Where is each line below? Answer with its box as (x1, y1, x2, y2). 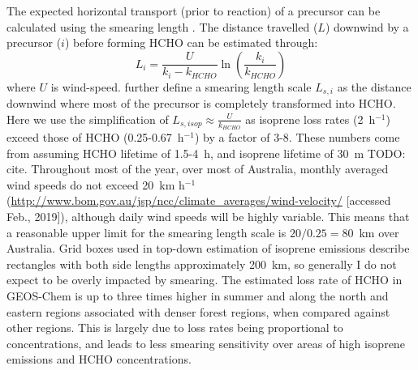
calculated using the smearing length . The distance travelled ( (6, 18, 318, 35)
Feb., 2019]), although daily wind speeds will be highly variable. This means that (6, 208, 410, 225)
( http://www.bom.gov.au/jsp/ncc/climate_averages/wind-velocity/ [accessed (6, 192, 391, 209)
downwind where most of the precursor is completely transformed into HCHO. (6, 95, 396, 112)
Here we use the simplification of (6, 110, 169, 127)
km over (359, 223, 399, 240)
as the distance (337, 78, 412, 95)
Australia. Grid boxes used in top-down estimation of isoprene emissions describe (6, 240, 410, 257)
